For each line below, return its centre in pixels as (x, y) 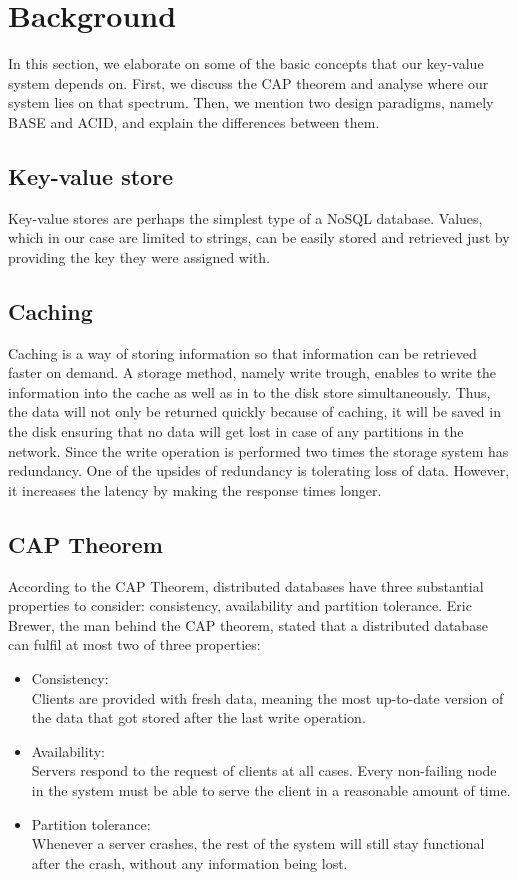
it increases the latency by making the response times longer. (195, 489)
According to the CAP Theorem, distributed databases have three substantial (246, 585)
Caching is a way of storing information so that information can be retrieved (242, 352)
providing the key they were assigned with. (139, 256)
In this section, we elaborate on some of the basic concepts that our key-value (246, 63)
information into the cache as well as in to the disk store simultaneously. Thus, (249, 391)
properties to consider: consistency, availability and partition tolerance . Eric (240, 605)
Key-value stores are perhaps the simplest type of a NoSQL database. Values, (245, 217)
